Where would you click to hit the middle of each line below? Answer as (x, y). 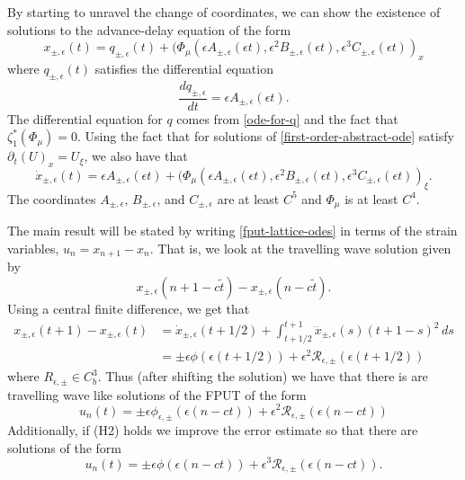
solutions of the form (64, 447)
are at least (248, 198)
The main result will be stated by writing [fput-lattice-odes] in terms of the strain (232, 231)
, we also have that (136, 156)
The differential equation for (85, 118)
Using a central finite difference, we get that (129, 308)
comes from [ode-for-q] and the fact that (287, 118)
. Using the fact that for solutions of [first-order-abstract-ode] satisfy (266, 136)
